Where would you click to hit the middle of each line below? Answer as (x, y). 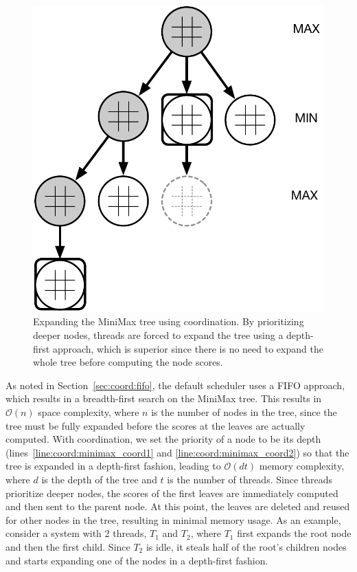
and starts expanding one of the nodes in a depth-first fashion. (137, 560)
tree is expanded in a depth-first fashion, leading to (113, 466)
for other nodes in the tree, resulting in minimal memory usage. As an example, (173, 519)
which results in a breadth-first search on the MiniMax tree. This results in (164, 398)
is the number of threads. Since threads (250, 479)
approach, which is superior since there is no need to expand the (188, 348)
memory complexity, (302, 466)
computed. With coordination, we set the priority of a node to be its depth (163, 439)
